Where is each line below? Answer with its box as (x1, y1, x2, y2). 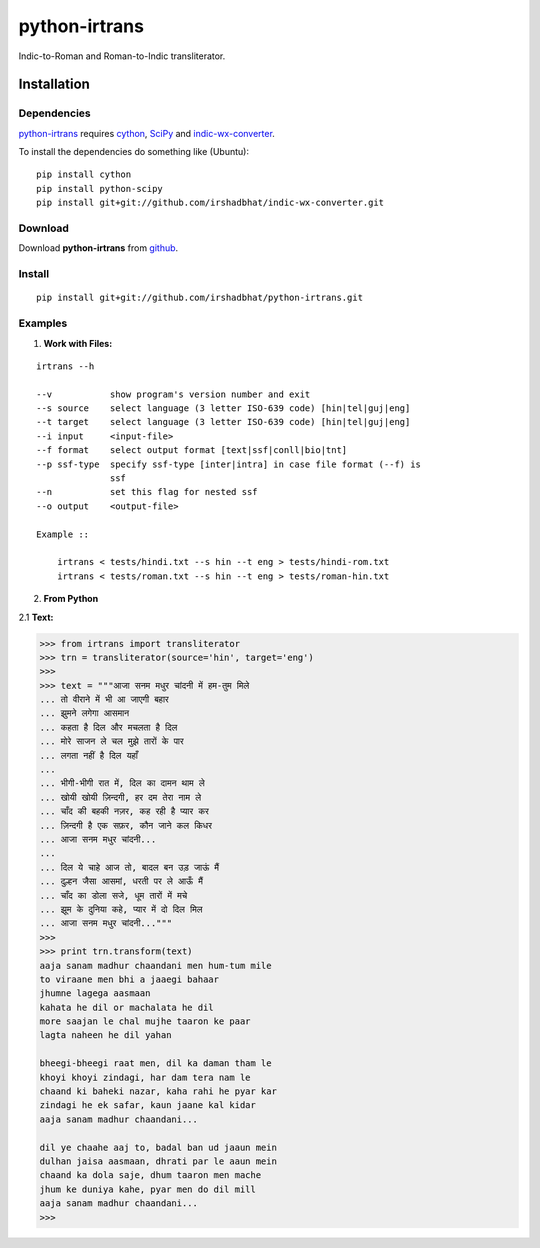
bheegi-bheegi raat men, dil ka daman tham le (39, 1058, 272, 1069)
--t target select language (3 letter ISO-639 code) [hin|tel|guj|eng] (36, 416, 411, 428)
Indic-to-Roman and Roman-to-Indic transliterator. (18, 50, 226, 62)
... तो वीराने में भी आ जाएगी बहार (39, 694, 169, 705)
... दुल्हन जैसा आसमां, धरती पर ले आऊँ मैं (39, 876, 204, 887)
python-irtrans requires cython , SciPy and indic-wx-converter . (18, 127, 275, 139)
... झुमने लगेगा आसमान (39, 708, 130, 719)
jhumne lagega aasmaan (39, 988, 151, 999)
